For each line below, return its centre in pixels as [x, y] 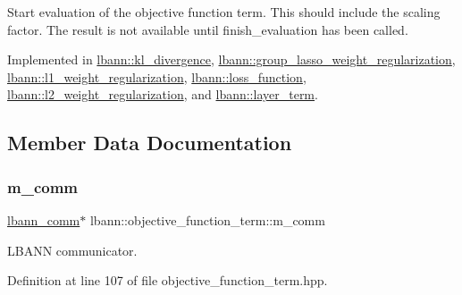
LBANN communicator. [72, 250]
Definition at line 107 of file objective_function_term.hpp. [168, 280]
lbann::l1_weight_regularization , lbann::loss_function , [157, 76]
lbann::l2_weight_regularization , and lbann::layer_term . [163, 94]
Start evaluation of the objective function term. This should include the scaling [224, 12]
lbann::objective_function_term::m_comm [207, 219]
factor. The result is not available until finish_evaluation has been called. [208, 29]
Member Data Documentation [150, 143]
